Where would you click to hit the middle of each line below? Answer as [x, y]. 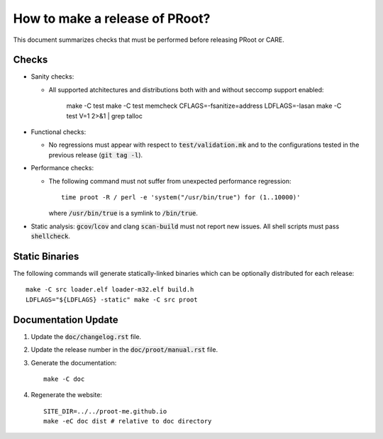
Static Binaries [46, 256]
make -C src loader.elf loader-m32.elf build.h [110, 290]
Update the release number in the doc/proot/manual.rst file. [124, 350]
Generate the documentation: [74, 362]
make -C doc [64, 379]
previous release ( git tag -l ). [96, 155]
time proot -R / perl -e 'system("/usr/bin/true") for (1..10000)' [181, 197]
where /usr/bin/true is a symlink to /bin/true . [123, 213]
